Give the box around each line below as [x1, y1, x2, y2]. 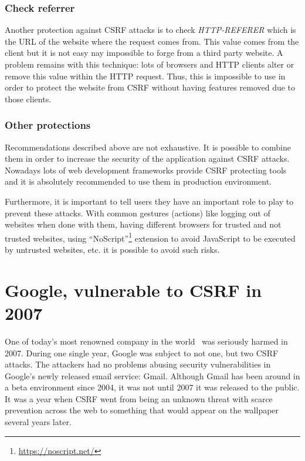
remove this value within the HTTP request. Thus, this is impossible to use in [5, 69, 286, 82]
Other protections [5, 118, 91, 132]
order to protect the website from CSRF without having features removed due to [5, 81, 296, 93]
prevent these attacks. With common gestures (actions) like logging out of [5, 206, 270, 219]
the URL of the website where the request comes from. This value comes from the [5, 35, 299, 47]
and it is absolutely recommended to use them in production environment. [5, 175, 272, 188]
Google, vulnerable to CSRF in [5, 278, 262, 302]
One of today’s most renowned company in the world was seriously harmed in [5, 335, 288, 347]
